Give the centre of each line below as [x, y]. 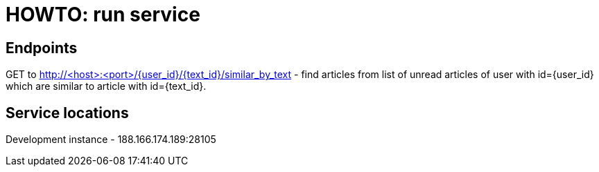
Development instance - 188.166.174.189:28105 [111, 140]
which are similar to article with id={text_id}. [106, 86]
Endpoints [42, 48]
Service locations [67, 113]
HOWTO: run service [103, 15]
